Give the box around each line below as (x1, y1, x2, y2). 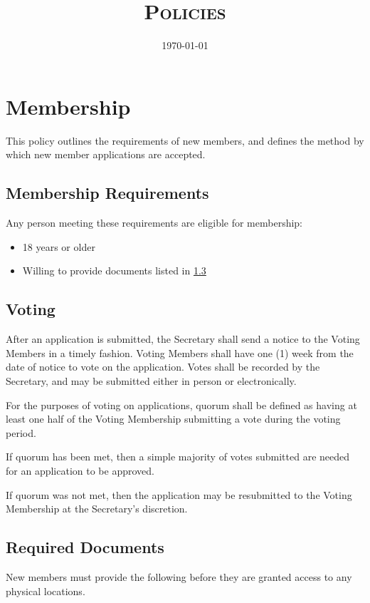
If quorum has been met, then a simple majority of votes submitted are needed (6, 449, 350, 464)
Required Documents (6, 536, 164, 558)
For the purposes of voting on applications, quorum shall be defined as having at (6, 397, 357, 412)
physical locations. (6, 583, 85, 598)
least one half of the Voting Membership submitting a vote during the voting (6, 411, 341, 426)
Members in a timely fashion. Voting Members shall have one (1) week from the (6, 345, 354, 360)
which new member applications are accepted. (6, 147, 206, 162)
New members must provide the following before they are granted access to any (6, 569, 352, 584)
